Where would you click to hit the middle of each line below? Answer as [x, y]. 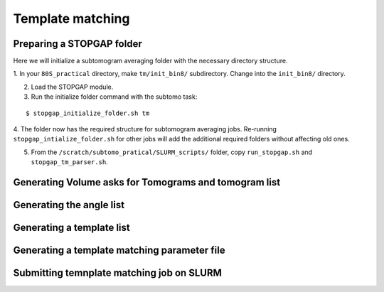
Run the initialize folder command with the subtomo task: [114, 97]
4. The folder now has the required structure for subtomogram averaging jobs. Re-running [145, 129]
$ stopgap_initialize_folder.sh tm [88, 113]
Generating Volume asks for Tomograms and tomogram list [147, 182]
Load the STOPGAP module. [72, 87]
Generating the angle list [69, 205]
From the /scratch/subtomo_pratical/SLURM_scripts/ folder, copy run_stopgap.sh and [172, 152]
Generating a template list [72, 228]
